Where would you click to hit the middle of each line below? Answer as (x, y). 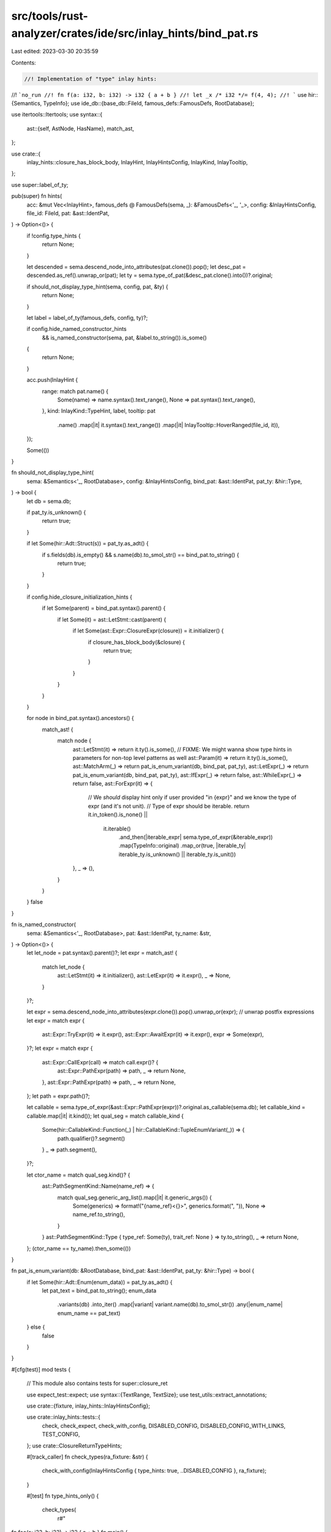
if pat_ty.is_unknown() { (56, 512)
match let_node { (63, 967)
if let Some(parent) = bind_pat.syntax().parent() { (104, 608)
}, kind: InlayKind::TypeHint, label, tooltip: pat (99, 411)
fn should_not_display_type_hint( (53, 472)
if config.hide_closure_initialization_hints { (80, 597)
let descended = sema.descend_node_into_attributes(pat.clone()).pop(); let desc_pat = (136, 267)
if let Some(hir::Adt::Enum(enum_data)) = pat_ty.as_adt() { (100, 1282)
